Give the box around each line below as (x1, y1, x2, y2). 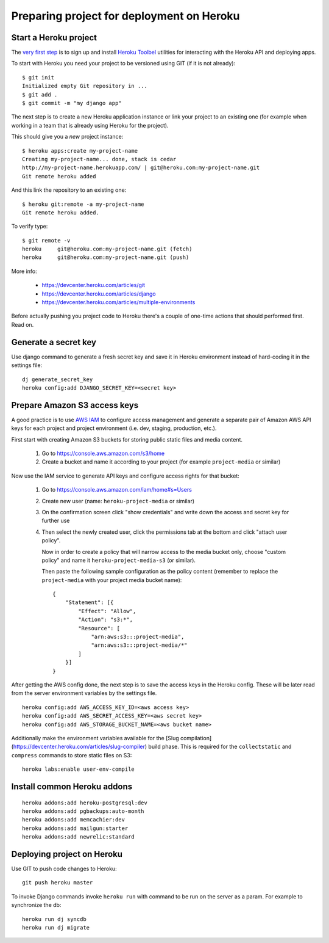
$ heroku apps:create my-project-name (22, 147, 138, 154)
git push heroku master (22, 879, 93, 886)
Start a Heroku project (11, 32, 97, 43)
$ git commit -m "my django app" (22, 100, 122, 107)
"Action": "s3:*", (78, 616, 133, 623)
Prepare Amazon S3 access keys (11, 400, 139, 410)
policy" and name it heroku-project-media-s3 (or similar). (41, 556, 196, 564)
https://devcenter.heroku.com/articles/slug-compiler (13, 743, 146, 751)
